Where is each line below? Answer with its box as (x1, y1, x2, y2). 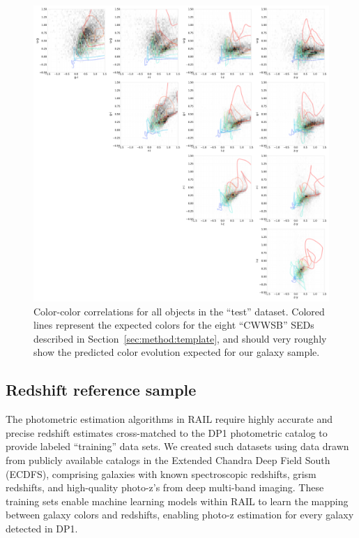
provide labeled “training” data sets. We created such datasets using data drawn (6, 439, 349, 454)
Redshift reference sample (6, 379, 197, 401)
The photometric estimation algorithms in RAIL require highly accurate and (6, 412, 333, 426)
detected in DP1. (6, 521, 78, 535)
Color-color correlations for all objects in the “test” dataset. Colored (33, 304, 325, 318)
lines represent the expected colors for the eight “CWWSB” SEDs (33, 317, 314, 332)
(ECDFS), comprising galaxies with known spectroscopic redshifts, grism (6, 466, 316, 481)
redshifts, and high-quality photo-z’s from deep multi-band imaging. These (6, 480, 324, 495)
